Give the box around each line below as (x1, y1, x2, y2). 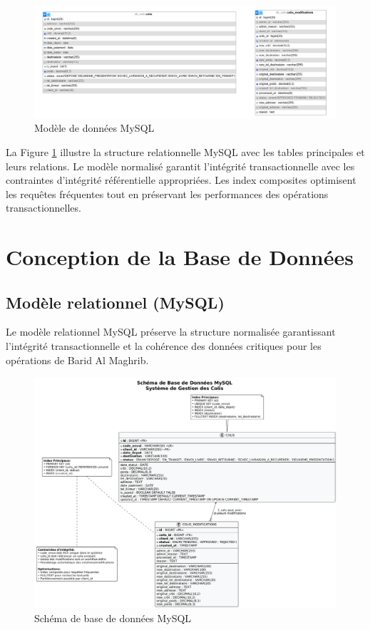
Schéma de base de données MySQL (34, 611, 192, 626)
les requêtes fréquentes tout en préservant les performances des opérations (6, 186, 329, 201)
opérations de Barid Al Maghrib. (6, 352, 149, 367)
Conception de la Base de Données (6, 242, 354, 272)
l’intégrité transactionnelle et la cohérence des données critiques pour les (6, 339, 322, 353)
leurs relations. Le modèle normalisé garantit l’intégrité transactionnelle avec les (6, 158, 355, 173)
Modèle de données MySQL (34, 120, 155, 135)
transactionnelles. (6, 200, 81, 215)
